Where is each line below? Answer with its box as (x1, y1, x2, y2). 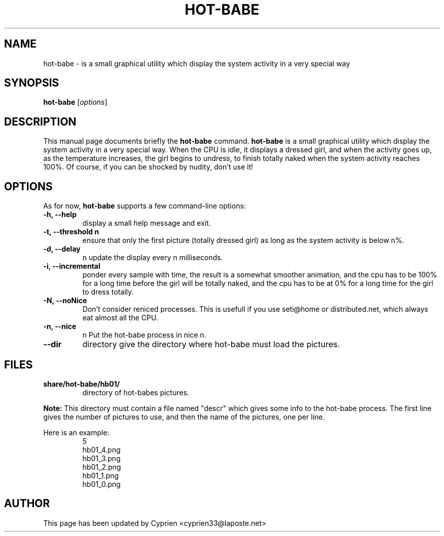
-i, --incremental (43, 262, 100, 271)
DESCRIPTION (4, 115, 77, 128)
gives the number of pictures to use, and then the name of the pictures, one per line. (43, 412, 325, 421)
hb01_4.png (82, 445, 121, 454)
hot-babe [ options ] (43, 98, 107, 107)
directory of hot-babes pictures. (82, 388, 190, 397)
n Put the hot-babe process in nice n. (82, 331, 206, 340)
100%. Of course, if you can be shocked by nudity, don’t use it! (43, 162, 253, 172)
